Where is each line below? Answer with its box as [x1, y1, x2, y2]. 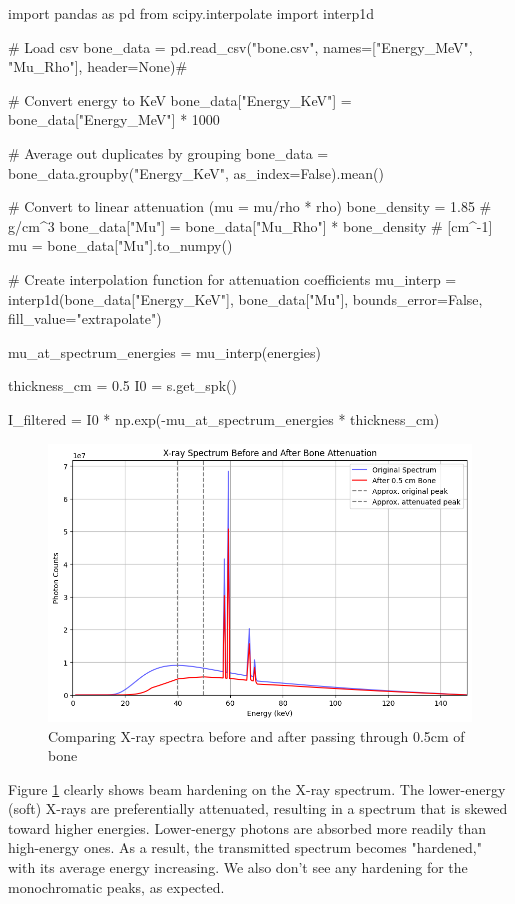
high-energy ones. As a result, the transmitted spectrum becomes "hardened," [8, 837, 482, 858]
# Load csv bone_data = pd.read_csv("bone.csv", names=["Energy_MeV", [8, 36, 473, 57]
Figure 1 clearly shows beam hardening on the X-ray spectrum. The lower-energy [8, 778, 506, 799]
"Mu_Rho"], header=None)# [8, 56, 188, 77]
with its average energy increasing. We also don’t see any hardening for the [8, 857, 468, 878]
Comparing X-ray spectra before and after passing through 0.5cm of [48, 725, 465, 746]
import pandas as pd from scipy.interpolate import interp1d [8, 3, 375, 23]
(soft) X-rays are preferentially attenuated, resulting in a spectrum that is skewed [8, 798, 508, 819]
